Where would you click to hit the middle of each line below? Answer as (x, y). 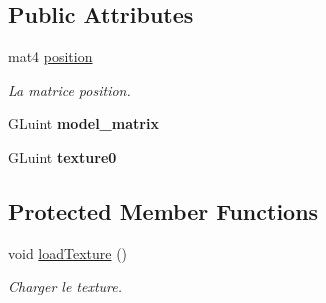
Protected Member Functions (163, 210)
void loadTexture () (68, 252)
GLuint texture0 (62, 156)
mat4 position (50, 56)
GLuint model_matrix (83, 123)
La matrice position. (69, 89)
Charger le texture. (65, 286)
